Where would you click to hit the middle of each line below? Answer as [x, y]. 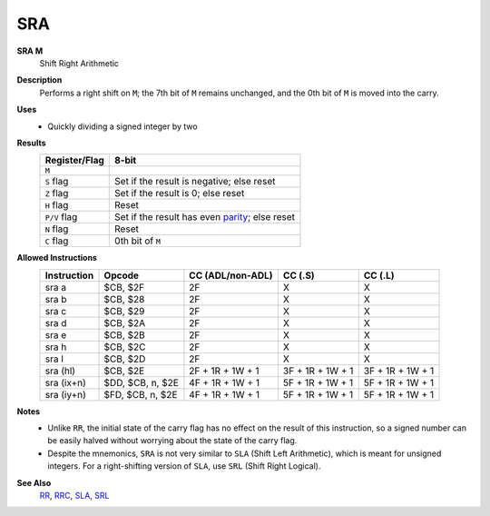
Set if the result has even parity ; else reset [205, 217]
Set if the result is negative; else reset [195, 182]
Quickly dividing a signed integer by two [123, 126]
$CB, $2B [124, 334]
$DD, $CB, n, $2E [141, 382]
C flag [57, 241]
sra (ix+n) [65, 382]
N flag [57, 229]
